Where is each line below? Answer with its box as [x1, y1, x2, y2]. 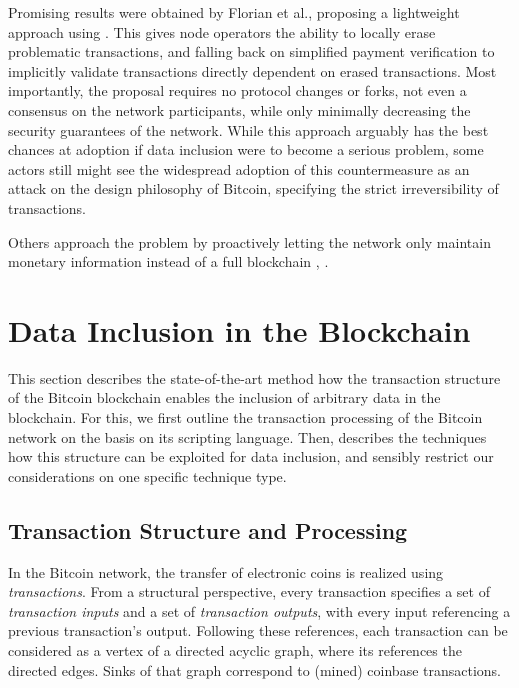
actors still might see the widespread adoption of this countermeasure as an [8, 158, 470, 179]
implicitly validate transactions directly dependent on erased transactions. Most [8, 60, 497, 81]
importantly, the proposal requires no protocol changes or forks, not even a [8, 80, 467, 101]
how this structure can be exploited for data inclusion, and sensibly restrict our [8, 446, 494, 467]
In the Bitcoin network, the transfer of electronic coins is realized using [8, 561, 444, 582]
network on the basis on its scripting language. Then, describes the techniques [8, 426, 487, 447]
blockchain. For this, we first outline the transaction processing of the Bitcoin [8, 407, 483, 428]
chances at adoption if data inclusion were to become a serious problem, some [8, 139, 484, 160]
